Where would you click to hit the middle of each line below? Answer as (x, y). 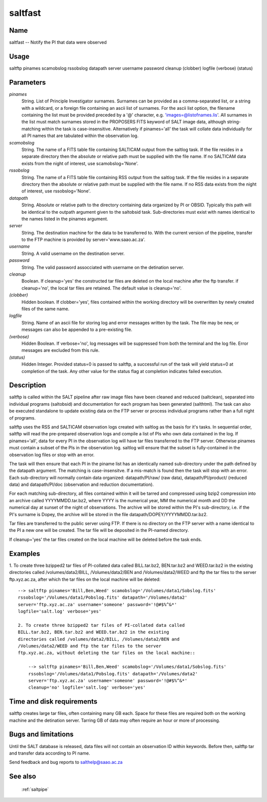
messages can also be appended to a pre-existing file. (77, 330)
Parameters (27, 82)
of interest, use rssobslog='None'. (56, 191)
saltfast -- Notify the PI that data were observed (58, 43)
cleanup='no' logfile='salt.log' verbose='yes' (87, 687)
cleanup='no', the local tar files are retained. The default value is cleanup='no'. (102, 288)
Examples (25, 553)
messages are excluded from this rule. (61, 350)
